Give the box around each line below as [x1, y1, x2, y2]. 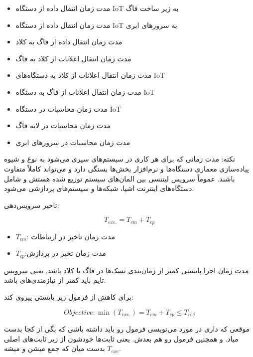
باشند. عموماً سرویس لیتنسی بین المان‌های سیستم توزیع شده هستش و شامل [4, 173, 235, 183]
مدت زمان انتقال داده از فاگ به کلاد [15, 36, 123, 47]
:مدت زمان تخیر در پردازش [24, 248, 106, 258]
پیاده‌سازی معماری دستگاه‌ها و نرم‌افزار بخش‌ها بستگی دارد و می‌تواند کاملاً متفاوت [4, 163, 250, 174]
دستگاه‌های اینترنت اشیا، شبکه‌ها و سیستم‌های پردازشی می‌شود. [4, 183, 194, 193]
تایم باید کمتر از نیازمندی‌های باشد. [4, 275, 106, 285]
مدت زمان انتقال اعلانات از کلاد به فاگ [15, 53, 131, 63]
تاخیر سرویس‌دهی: [4, 199, 59, 210]
